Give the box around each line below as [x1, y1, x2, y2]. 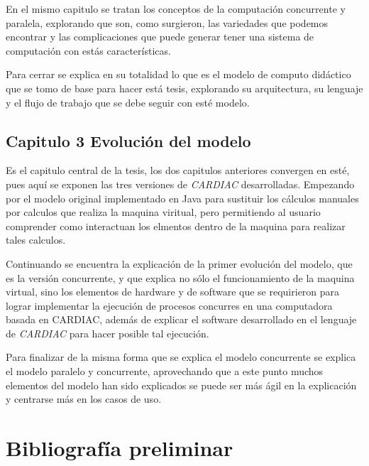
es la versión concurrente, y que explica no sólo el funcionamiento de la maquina [6, 270, 355, 285]
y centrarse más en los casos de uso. [6, 391, 162, 406]
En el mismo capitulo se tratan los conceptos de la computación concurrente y [6, 1, 346, 16]
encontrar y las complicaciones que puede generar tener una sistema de [6, 29, 314, 44]
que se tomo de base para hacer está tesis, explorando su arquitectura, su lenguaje [6, 80, 363, 95]
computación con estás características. [6, 43, 171, 58]
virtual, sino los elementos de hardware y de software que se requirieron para [6, 284, 340, 299]
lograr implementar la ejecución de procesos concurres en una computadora [6, 298, 333, 313]
